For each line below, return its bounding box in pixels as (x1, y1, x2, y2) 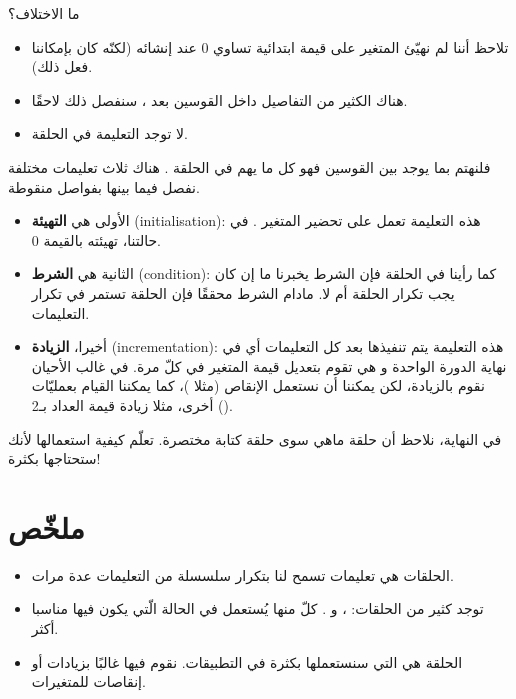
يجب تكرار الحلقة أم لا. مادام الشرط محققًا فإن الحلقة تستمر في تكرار (31, 282, 455, 303)
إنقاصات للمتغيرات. (31, 671, 146, 692)
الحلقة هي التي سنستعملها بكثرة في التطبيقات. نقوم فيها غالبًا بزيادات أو (31, 651, 463, 672)
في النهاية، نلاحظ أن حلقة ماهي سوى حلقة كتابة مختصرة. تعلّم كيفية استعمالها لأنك (8, 428, 502, 449)
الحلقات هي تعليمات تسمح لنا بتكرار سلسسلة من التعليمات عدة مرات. (31, 564, 454, 585)
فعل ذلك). (31, 56, 93, 77)
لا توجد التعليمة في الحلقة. (31, 123, 188, 144)
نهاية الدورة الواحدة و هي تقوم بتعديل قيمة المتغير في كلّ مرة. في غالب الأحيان (31, 355, 507, 376)
